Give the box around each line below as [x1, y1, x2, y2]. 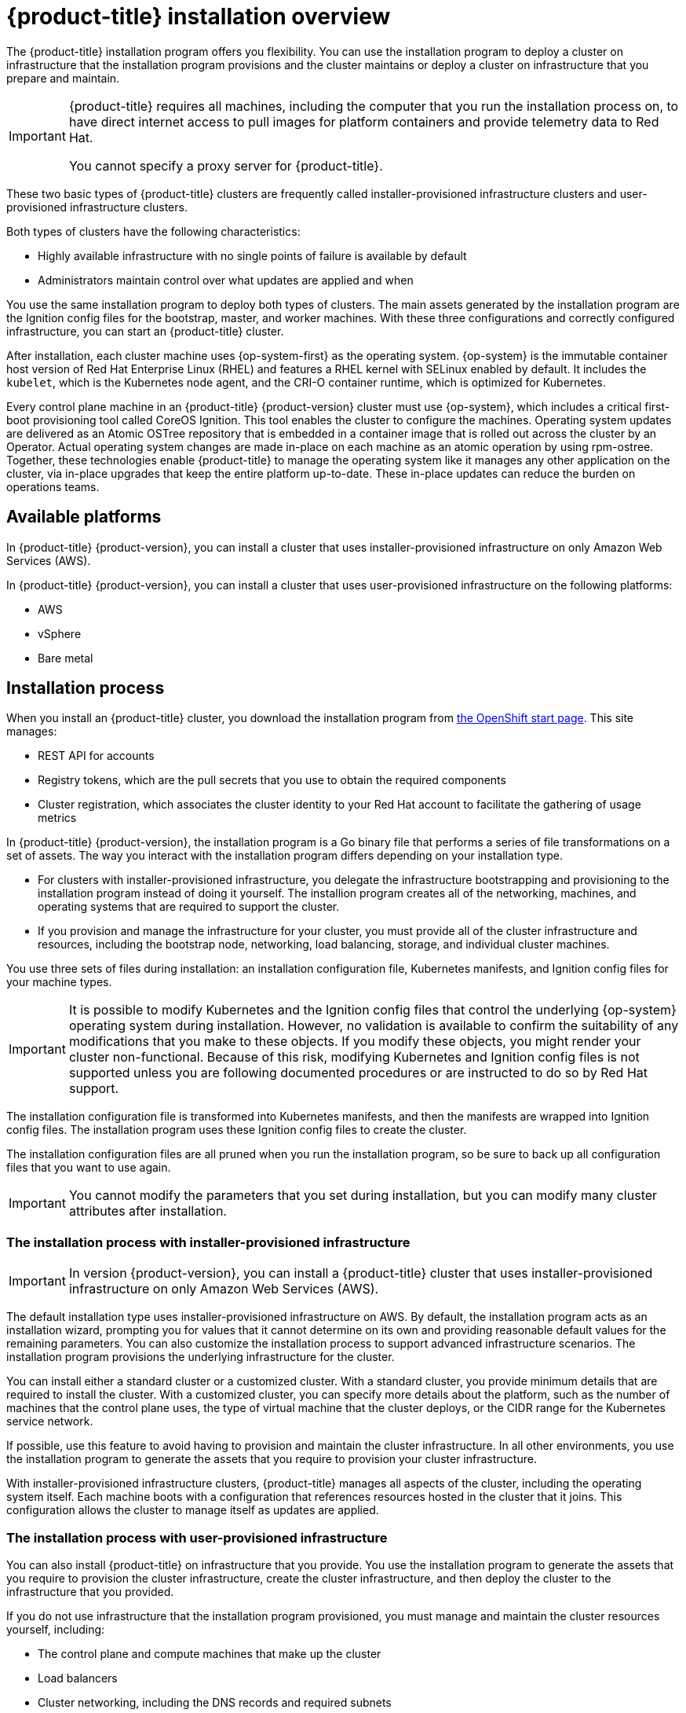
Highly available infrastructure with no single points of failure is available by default [38, 248, 467, 262]
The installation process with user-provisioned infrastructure [6, 1529, 388, 1546]
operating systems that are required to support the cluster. [38, 900, 340, 914]
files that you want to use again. [6, 1161, 171, 1175]
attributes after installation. [68, 1203, 227, 1220]
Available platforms [6, 507, 162, 527]
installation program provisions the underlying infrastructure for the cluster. [6, 1350, 395, 1364]
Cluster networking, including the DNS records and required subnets [38, 1695, 392, 1709]
